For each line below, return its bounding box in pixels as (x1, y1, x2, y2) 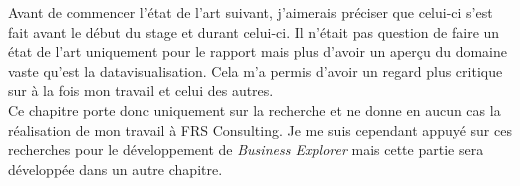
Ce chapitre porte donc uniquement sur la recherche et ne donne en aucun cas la (8, 99, 501, 120)
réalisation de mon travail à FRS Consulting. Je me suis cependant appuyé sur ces (8, 119, 512, 140)
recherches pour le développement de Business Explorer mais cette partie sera (8, 139, 484, 160)
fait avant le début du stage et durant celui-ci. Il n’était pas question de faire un (8, 21, 500, 42)
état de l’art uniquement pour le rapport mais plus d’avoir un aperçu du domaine (8, 41, 507, 62)
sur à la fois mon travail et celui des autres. (8, 80, 274, 101)
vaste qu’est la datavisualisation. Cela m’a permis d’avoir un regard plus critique (8, 60, 503, 81)
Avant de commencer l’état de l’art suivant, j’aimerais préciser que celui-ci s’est (8, 2, 493, 22)
